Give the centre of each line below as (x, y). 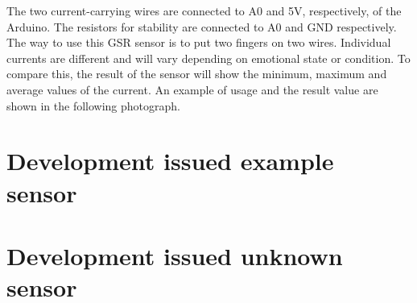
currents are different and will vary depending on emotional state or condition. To (208, 58)
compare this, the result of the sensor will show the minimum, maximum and (197, 74)
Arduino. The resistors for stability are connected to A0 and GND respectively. (202, 26)
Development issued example (170, 161)
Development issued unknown (175, 255)
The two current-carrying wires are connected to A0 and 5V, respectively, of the (204, 10)
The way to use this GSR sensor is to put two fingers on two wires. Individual (199, 42)
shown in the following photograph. (93, 105)
